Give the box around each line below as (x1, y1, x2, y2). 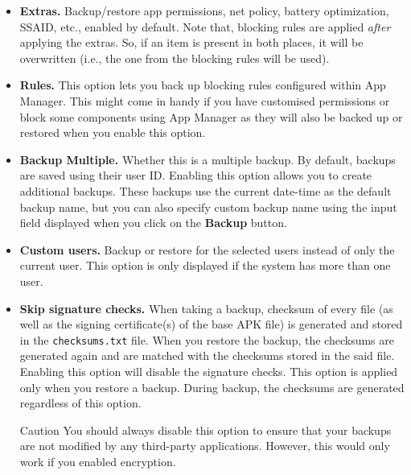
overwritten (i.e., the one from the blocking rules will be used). (19, 49, 330, 66)
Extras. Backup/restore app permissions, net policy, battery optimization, (19, 2, 389, 19)
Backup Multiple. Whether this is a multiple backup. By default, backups (19, 151, 396, 167)
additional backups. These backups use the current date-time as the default (19, 182, 392, 199)
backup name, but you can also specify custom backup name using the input (19, 198, 397, 215)
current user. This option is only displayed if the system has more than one (19, 257, 391, 274)
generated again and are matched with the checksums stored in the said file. (19, 347, 395, 364)
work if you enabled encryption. (19, 452, 176, 469)
